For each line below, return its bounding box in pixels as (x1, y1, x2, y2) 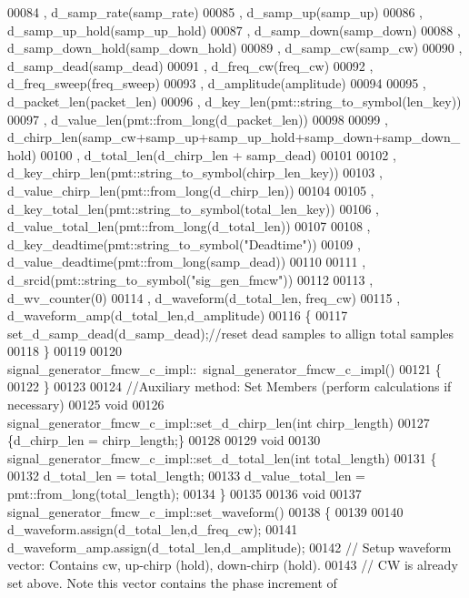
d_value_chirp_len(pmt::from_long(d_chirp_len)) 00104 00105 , (7, 180, 374, 199)
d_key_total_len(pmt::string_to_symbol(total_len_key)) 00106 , (7, 198, 379, 218)
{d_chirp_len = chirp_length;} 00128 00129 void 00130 (7, 431, 321, 450)
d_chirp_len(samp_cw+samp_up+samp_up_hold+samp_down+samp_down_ (7, 127, 461, 147)
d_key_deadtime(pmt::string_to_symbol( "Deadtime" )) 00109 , (7, 234, 361, 253)
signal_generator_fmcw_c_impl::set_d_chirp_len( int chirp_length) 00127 (7, 412, 430, 431)
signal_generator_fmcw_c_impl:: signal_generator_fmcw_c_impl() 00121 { (7, 359, 442, 378)
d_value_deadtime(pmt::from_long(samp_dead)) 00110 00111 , (7, 252, 366, 271)
